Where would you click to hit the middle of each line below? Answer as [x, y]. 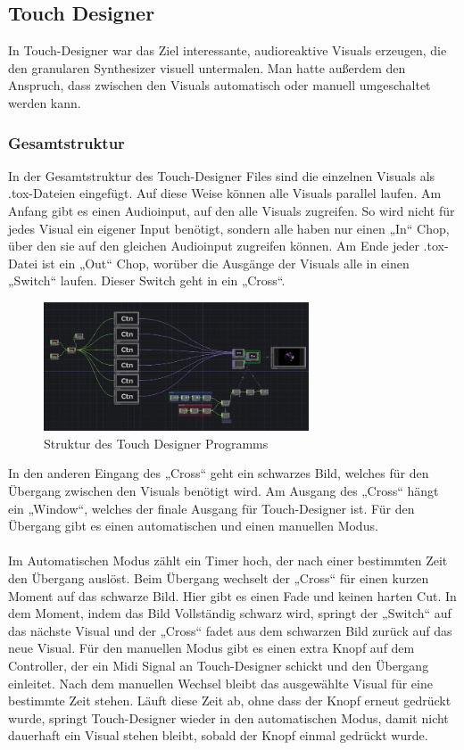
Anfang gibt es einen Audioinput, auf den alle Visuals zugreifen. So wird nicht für [232, 210]
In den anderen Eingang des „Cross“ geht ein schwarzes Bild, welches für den [219, 473]
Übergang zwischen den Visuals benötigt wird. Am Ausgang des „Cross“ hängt [224, 490]
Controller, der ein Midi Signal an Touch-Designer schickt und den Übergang [219, 665]
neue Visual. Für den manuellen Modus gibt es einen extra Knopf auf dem [211, 648]
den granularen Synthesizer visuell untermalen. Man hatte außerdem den [207, 67]
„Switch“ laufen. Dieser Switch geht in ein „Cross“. [147, 280]
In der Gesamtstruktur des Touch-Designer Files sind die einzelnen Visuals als [222, 175]
